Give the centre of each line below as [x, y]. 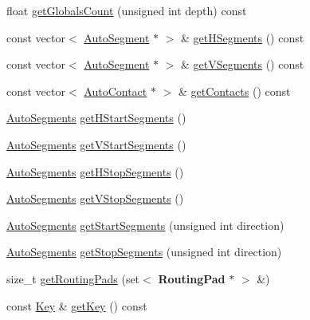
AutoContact [116, 91]
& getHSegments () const [243, 37]
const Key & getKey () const [77, 305]
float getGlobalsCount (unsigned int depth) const [127, 10]
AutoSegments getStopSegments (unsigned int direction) [144, 252]
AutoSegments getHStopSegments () [95, 171]
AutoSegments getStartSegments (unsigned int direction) [145, 225]
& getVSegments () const [243, 64]
